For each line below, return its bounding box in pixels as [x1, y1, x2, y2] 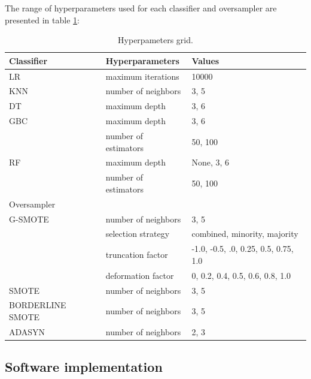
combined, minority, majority [191, 227, 298, 240]
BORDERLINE [9, 299, 66, 311]
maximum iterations [105, 70, 179, 82]
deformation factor [105, 269, 174, 281]
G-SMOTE [9, 212, 49, 225]
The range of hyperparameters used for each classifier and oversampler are [5, 2, 277, 14]
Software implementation [5, 357, 163, 376]
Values [191, 54, 219, 67]
